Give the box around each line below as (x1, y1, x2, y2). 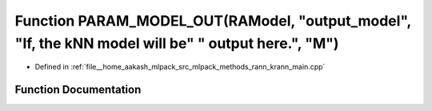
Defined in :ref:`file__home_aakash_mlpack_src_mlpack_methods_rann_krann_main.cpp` (34, 62, 326, 72)
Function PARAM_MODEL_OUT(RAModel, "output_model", (14, 12, 412, 30)
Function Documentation (14, 83, 142, 97)
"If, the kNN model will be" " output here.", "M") (14, 34, 339, 52)
